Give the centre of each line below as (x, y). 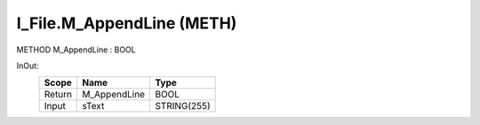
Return (58, 95)
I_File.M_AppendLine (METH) (127, 23)
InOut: (28, 66)
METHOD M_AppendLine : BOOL (76, 50)
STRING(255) (183, 106)
